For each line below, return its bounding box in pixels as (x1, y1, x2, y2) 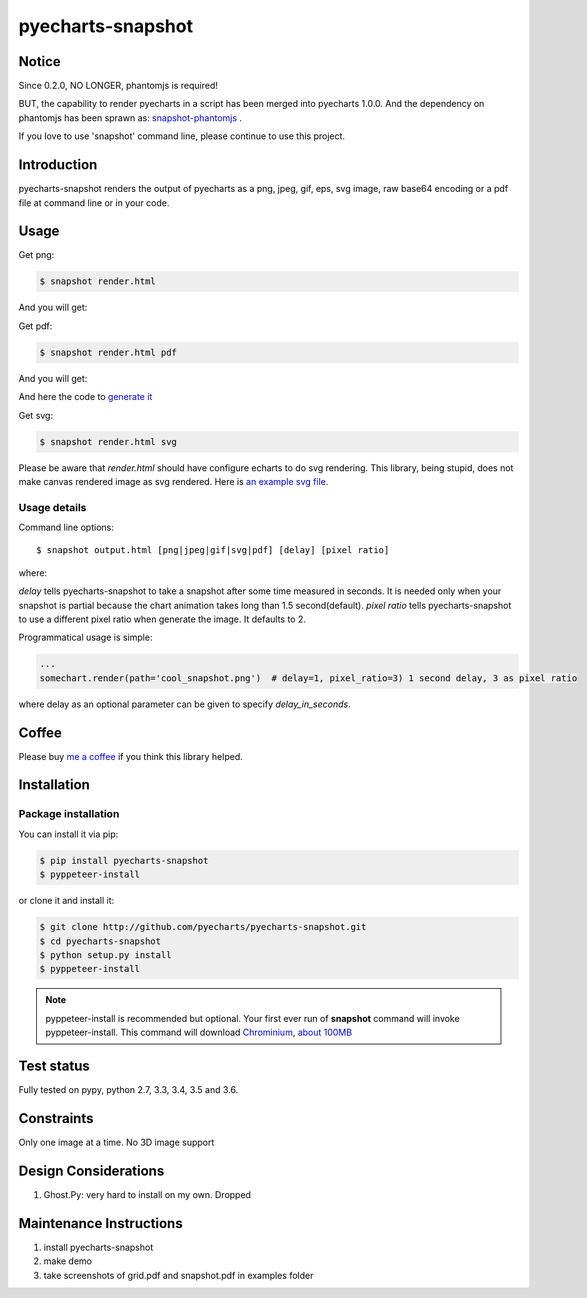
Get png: (18, 249, 55, 261)
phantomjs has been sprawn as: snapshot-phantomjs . (18, 111, 243, 124)
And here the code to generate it (18, 391, 153, 403)
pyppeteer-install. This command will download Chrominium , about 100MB (45, 1026, 353, 1039)
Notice (18, 53, 62, 70)
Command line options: (18, 521, 114, 534)
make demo (43, 1255, 92, 1267)
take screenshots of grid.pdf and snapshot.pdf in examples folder (43, 1269, 314, 1281)
